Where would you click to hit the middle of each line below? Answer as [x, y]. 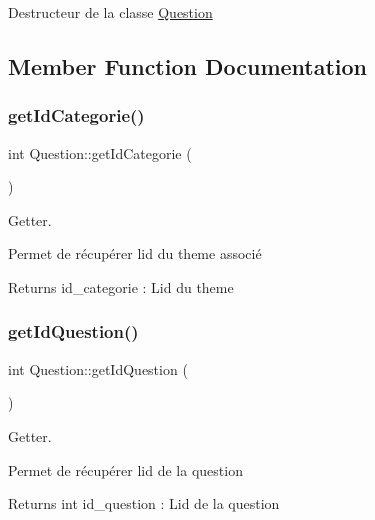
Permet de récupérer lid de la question [125, 469]
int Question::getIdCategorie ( [100, 152]
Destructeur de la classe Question [110, 12]
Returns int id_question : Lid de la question [144, 503]
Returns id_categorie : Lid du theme [121, 286]
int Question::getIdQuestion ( [98, 368]
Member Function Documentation [188, 65]
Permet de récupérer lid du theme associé [135, 253]
